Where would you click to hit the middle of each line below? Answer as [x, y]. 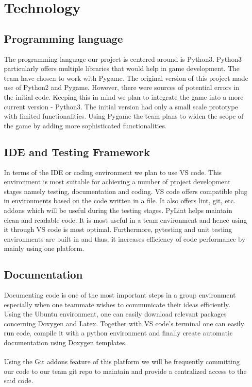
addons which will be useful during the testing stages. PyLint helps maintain [118, 210]
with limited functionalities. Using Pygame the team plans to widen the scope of [124, 116]
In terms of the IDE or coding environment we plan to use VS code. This [113, 172]
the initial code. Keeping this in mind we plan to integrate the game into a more [124, 97]
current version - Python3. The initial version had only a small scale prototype [121, 106]
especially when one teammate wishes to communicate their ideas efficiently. [117, 304]
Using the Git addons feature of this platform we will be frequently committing [122, 361]
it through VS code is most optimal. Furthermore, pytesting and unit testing [118, 229]
